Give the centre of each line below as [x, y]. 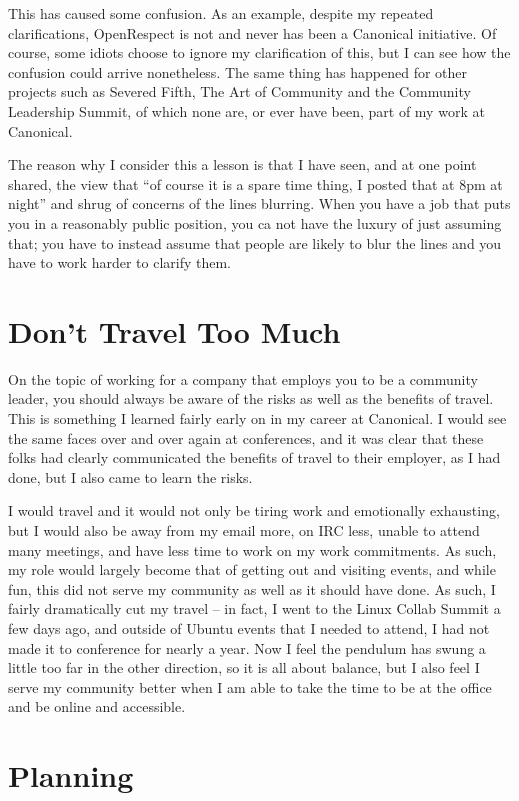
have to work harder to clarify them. [119, 262]
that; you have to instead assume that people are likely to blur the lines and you [255, 242]
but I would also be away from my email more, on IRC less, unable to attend [244, 530]
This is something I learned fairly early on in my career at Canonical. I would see [257, 418]
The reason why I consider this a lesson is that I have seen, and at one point [242, 164]
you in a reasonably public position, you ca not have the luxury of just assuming [255, 222]
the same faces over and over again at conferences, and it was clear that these [246, 437]
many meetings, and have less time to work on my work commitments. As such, [252, 549]
